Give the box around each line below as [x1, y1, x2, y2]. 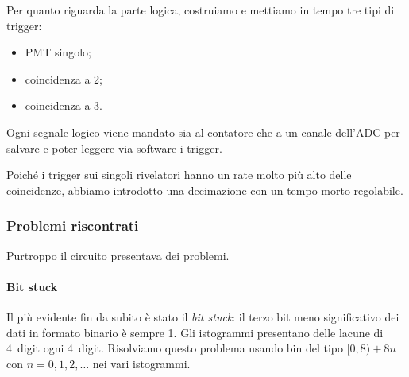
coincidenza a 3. [25, 97, 103, 114]
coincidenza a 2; [25, 70, 103, 87]
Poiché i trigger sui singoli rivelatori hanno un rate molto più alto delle [6, 166, 352, 183]
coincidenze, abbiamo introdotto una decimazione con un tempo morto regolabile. [6, 181, 403, 198]
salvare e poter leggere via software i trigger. [6, 139, 222, 156]
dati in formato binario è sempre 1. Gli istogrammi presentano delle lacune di [6, 324, 384, 340]
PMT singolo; [25, 44, 91, 60]
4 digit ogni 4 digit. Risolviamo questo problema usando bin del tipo [6, 340, 344, 356]
